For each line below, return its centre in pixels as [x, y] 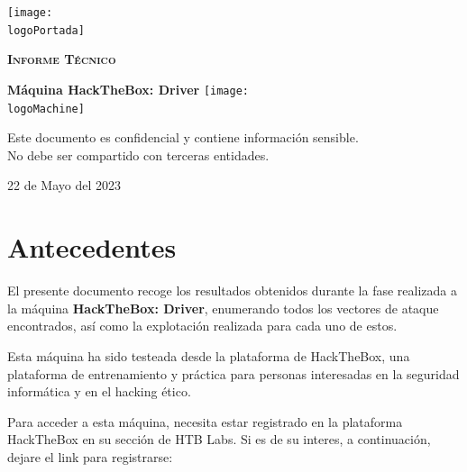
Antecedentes [92, 247]
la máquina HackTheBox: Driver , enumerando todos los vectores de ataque [223, 308]
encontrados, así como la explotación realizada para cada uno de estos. [202, 326]
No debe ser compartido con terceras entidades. [138, 154]
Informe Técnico [62, 59]
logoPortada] [46, 30]
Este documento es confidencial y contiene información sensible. [183, 137]
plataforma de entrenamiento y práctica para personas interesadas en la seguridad [233, 373]
